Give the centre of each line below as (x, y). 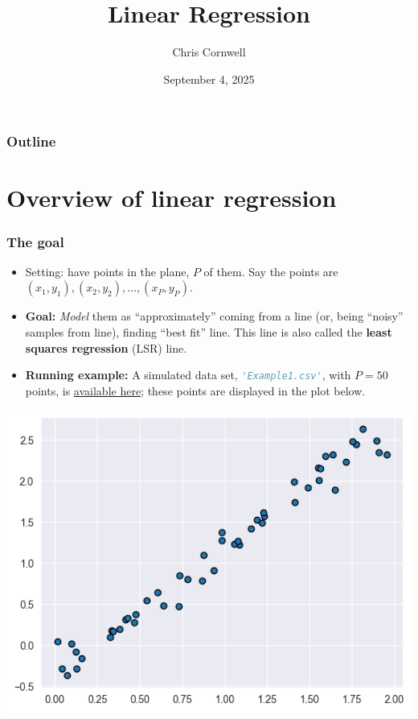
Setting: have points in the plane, (107, 271)
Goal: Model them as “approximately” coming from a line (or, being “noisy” (214, 316)
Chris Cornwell (209, 52)
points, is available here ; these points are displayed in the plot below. (195, 390)
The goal (35, 241)
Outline (31, 141)
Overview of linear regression (172, 198)
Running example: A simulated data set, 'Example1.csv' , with (188, 375)
